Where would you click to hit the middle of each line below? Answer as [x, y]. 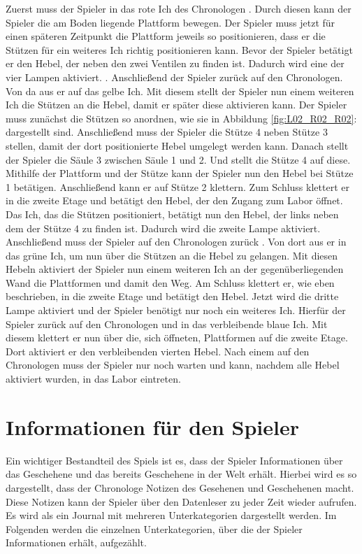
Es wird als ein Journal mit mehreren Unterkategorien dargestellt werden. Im [171, 515]
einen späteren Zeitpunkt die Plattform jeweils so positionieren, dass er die [166, 36]
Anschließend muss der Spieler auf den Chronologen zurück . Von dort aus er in [176, 242]
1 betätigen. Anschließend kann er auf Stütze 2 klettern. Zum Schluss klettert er [178, 186]
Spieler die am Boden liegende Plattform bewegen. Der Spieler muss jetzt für [171, 22]
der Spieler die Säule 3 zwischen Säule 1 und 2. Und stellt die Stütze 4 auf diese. [178, 159]
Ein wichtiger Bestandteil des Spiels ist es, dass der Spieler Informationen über [174, 460]
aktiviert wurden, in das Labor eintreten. [93, 379]
